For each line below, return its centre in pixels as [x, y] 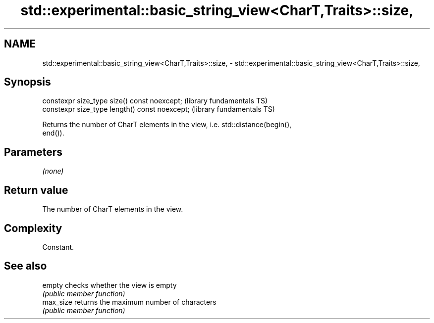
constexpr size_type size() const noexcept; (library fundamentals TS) [155, 101]
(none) [53, 171]
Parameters [33, 152]
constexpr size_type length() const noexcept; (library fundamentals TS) [159, 109]
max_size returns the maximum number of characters [129, 302]
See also [26, 266]
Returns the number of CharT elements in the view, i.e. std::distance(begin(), [167, 125]
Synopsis [27, 82]
